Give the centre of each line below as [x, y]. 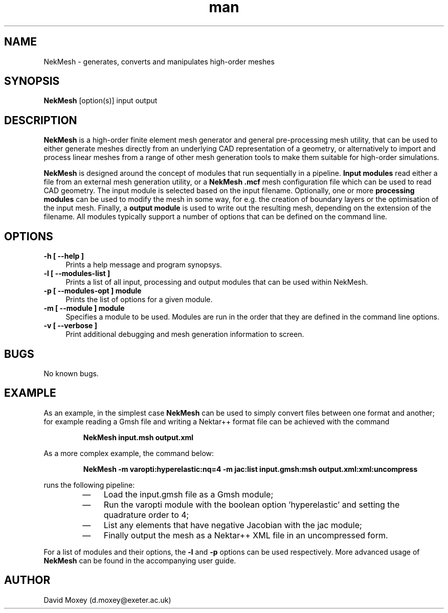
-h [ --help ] [64, 256]
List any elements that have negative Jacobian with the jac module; [233, 525]
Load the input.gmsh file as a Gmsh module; [188, 494]
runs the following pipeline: [89, 485]
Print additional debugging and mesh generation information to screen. [185, 334]
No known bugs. [71, 373]
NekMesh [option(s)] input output [100, 101]
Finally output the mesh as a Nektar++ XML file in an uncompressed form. [246, 535]
